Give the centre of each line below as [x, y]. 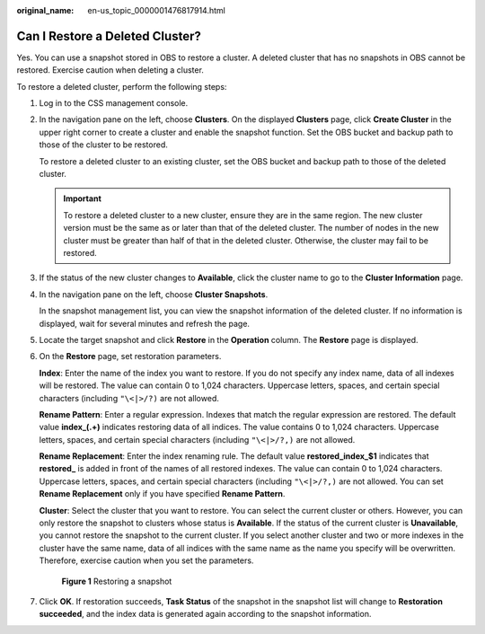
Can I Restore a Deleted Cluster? [109, 36]
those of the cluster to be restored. [103, 145]
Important [83, 198]
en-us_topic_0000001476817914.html [157, 10]
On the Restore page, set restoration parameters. [130, 357]
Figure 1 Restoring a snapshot [117, 581]
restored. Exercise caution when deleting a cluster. [110, 70]
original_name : [45, 10]
